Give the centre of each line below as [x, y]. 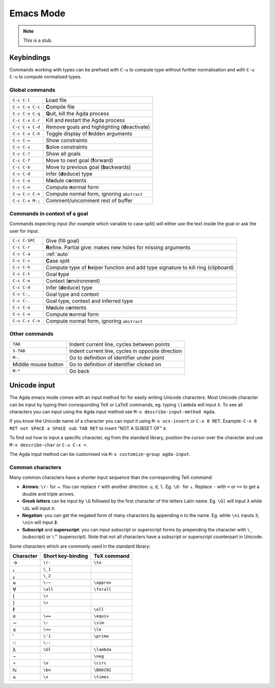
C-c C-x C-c [26, 107]
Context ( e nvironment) [73, 281]
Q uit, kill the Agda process [78, 114]
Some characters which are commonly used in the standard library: [80, 546]
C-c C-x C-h [26, 133]
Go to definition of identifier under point [117, 358]
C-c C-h [21, 267]
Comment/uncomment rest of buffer [89, 200]
